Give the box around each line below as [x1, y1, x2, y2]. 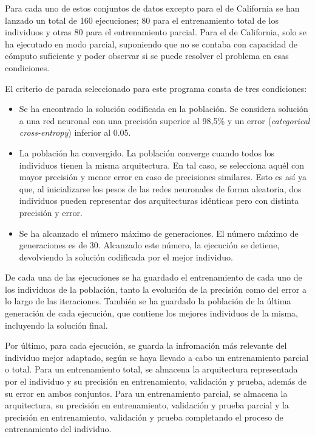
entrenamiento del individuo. [5, 422, 112, 435]
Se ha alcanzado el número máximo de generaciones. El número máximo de [19, 226, 299, 239]
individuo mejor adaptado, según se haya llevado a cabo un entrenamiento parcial [5, 351, 309, 363]
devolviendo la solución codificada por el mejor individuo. [19, 250, 233, 263]
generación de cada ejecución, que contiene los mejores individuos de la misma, [5, 307, 298, 320]
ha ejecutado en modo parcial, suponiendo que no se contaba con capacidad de [5, 37, 298, 50]
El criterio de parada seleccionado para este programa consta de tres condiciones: [5, 82, 307, 94]
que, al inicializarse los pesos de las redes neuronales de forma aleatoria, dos [19, 182, 302, 195]
